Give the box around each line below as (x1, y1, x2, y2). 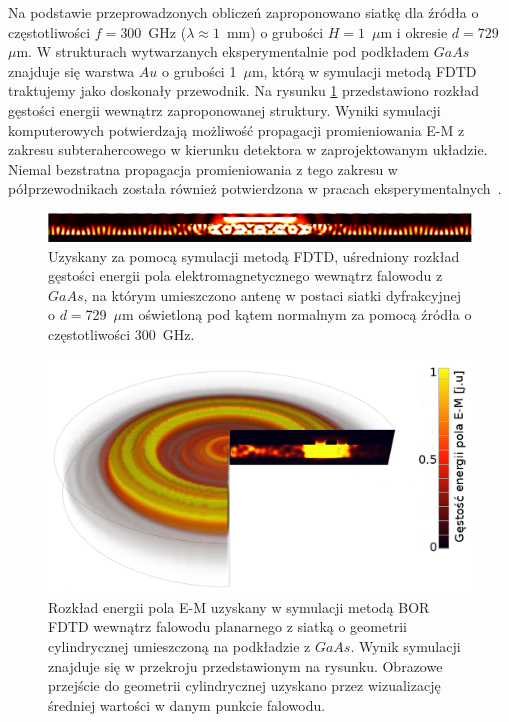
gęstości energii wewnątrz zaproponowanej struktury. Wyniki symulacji (8, 99, 441, 120)
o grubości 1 (162, 60, 237, 81)
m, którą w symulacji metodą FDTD (251, 60, 477, 81)
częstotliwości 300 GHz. (48, 323, 195, 344)
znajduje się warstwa (8, 60, 135, 81)
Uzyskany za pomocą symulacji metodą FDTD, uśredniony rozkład (48, 245, 460, 266)
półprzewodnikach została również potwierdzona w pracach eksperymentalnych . (8, 178, 502, 199)
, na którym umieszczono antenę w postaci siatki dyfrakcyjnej (83, 284, 462, 305)
